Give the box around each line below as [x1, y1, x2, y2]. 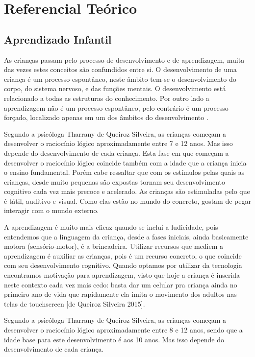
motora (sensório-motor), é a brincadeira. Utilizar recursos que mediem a [4, 241, 224, 251]
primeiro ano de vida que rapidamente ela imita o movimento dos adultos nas [4, 289, 237, 299]
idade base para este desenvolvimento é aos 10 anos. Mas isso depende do [4, 334, 224, 344]
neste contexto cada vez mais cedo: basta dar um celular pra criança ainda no [4, 279, 237, 289]
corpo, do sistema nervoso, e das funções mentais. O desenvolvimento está [4, 83, 226, 94]
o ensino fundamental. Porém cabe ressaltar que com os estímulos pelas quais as [4, 167, 245, 177]
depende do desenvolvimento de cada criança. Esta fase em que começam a [4, 147, 229, 158]
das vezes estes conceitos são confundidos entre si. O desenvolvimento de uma [4, 64, 237, 74]
